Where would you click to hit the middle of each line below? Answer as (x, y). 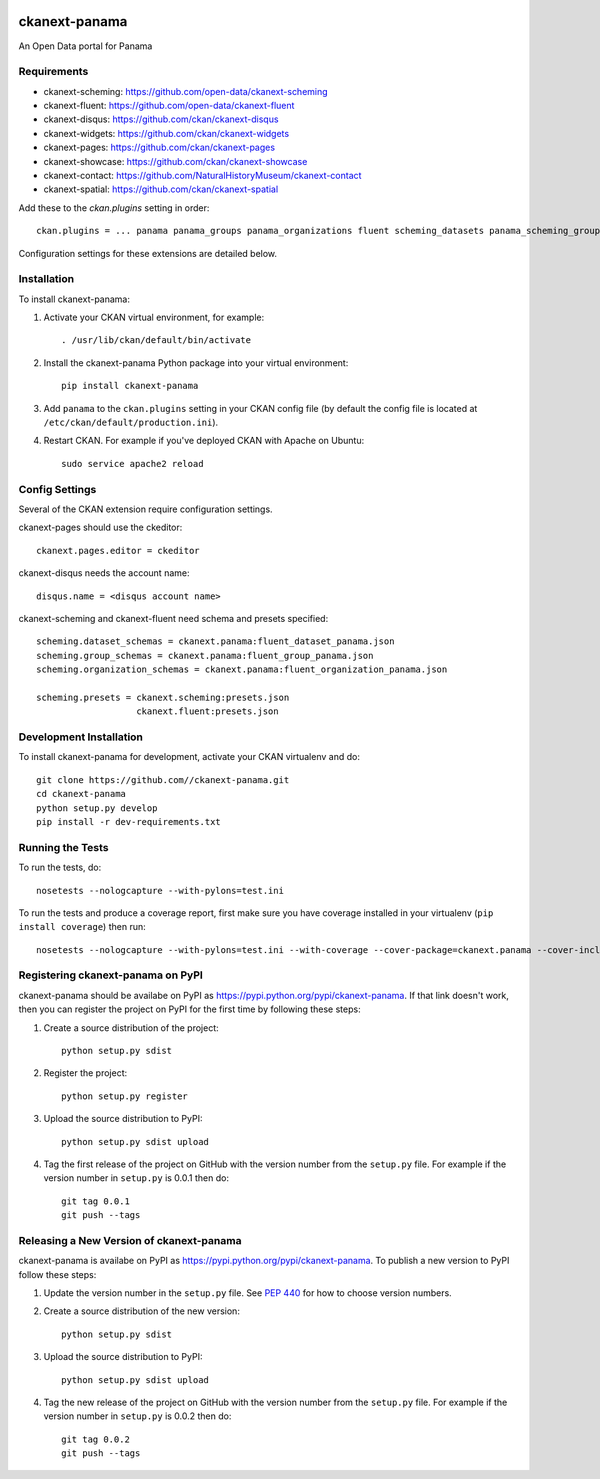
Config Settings (57, 489)
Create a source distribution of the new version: (141, 1311)
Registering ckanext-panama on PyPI (111, 975)
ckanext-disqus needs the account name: (104, 573)
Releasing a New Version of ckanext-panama (130, 1240)
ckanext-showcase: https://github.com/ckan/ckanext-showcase (175, 161)
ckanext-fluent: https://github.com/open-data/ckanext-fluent (169, 106)
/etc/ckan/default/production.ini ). (131, 422)
